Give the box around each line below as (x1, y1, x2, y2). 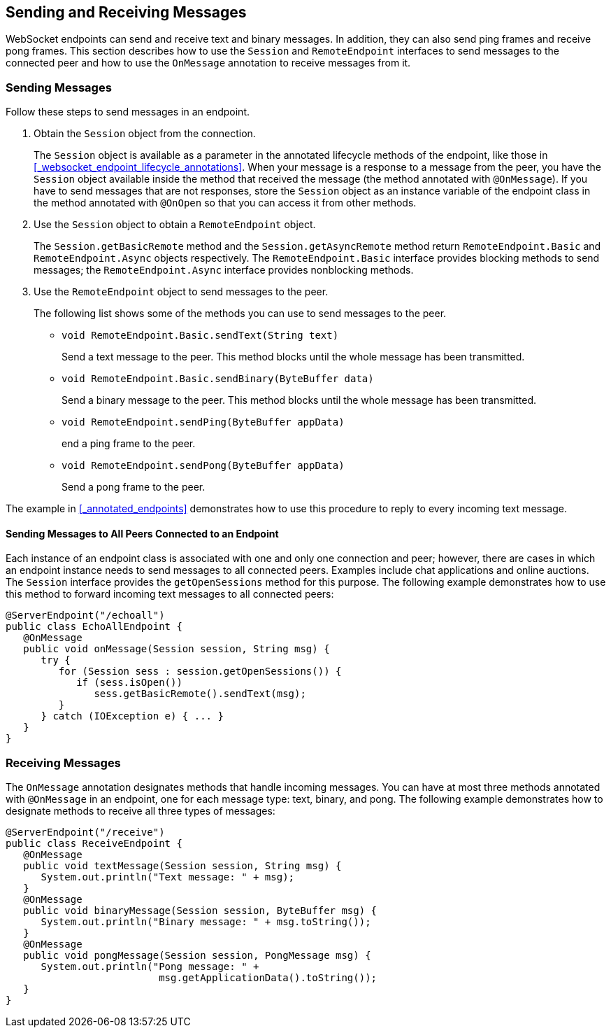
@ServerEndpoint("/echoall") (6, 610, 165, 621)
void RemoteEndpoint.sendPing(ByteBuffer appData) (62, 416, 345, 428)
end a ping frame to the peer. (62, 437, 196, 450)
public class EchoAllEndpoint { (6, 621, 182, 633)
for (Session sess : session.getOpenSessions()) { (58, 666, 342, 677)
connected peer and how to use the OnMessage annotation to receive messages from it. (6, 57, 411, 69)
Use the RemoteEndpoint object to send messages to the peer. (34, 286, 329, 298)
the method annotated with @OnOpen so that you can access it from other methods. (34, 197, 417, 209)
